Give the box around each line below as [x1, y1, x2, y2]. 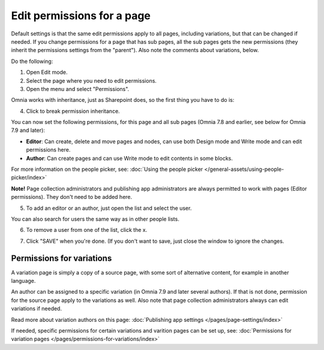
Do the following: [11, 58, 53, 65]
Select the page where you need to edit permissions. [26, 77, 157, 84]
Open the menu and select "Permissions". [26, 85, 130, 92]
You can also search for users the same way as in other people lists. [11, 215, 179, 222]
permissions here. [26, 146, 71, 153]
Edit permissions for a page [11, 9, 151, 22]
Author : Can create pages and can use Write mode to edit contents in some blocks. [26, 155, 233, 162]
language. [11, 277, 36, 285]
